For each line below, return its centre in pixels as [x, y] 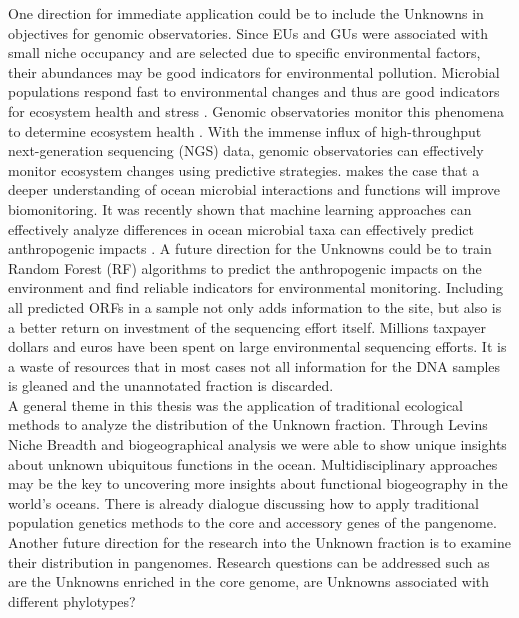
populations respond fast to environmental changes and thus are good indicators [254, 91]
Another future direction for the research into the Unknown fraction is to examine [259, 542]
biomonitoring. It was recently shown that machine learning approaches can [240, 208]
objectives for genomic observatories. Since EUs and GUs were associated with [248, 32]
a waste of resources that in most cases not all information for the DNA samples [254, 365]
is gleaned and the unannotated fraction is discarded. [171, 385]
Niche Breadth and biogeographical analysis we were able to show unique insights [257, 444]
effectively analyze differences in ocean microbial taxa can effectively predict [241, 228]
